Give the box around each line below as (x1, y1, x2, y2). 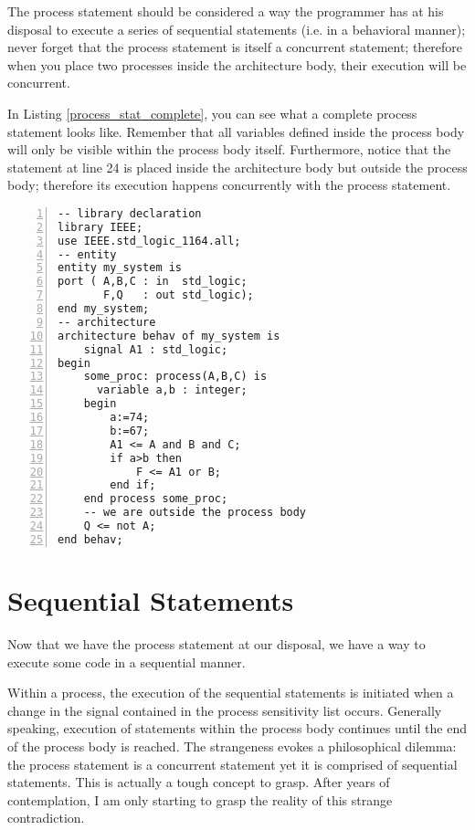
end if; (110, 478, 156, 492)
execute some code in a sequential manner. (7, 652, 246, 671)
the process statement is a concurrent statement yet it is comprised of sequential (7, 754, 458, 773)
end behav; (58, 532, 123, 546)
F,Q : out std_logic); (103, 289, 254, 302)
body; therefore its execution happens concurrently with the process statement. (7, 175, 451, 194)
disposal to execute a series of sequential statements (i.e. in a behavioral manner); (7, 19, 466, 38)
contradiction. (7, 808, 85, 827)
